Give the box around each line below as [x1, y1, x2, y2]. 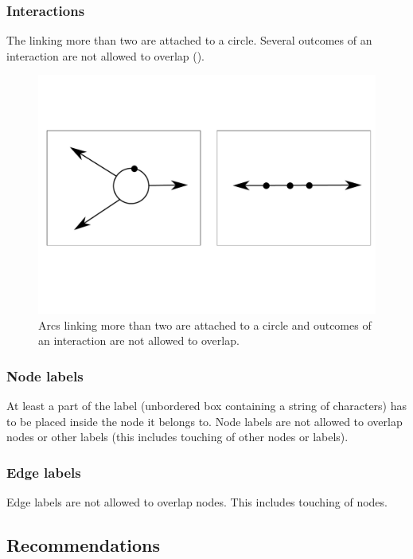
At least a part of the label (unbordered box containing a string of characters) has [6, 397, 407, 414]
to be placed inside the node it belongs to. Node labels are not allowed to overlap [6, 412, 403, 429]
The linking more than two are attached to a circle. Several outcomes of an [6, 32, 372, 49]
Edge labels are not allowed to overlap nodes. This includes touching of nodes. [6, 494, 388, 510]
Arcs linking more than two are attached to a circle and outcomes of [38, 316, 372, 333]
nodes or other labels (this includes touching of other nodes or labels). [6, 428, 349, 445]
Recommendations [6, 533, 160, 557]
